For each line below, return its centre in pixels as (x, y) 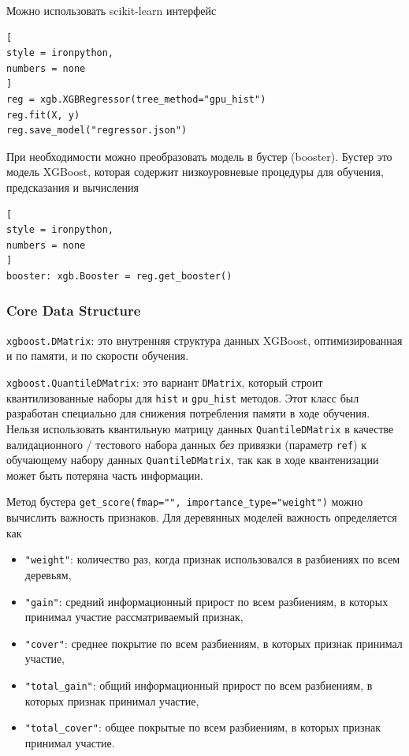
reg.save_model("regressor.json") (97, 131)
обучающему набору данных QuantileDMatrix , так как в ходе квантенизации (193, 460)
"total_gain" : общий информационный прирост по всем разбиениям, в (199, 685)
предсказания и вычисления (73, 187)
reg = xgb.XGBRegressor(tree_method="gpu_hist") (136, 99)
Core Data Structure (74, 311)
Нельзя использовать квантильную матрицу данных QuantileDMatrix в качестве (200, 428)
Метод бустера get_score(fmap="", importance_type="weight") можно (185, 502)
